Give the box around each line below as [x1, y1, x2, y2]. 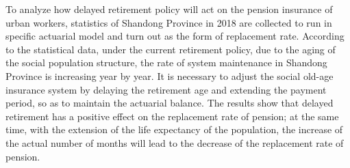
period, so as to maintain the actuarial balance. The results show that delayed [5, 96, 334, 110]
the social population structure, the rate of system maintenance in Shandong [5, 55, 327, 70]
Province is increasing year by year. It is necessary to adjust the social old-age [5, 68, 334, 83]
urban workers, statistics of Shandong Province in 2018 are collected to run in [5, 15, 332, 29]
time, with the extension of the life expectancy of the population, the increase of [5, 122, 343, 137]
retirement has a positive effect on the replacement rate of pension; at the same [5, 109, 339, 123]
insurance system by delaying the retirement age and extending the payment [5, 82, 327, 96]
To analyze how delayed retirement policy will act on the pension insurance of [5, 2, 333, 16]
